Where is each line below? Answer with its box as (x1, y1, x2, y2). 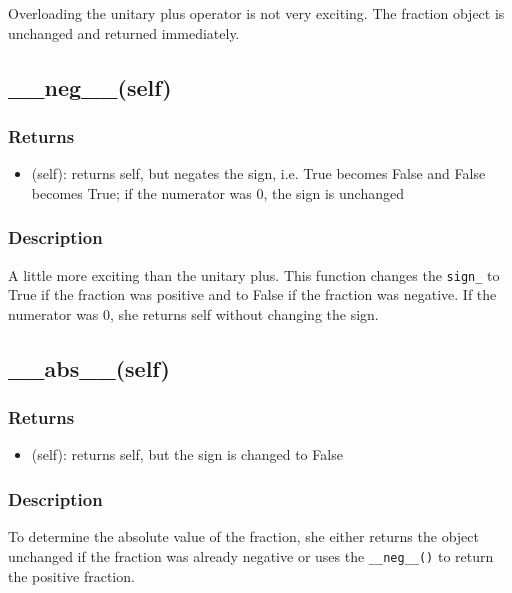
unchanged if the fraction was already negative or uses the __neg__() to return (8, 545, 494, 566)
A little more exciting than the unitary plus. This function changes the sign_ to (8, 264, 500, 285)
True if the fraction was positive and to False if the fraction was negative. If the (8, 284, 497, 305)
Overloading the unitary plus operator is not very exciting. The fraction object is (8, 3, 505, 23)
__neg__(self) (8, 71, 172, 102)
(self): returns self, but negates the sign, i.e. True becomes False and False (31, 163, 486, 184)
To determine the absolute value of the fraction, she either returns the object (8, 526, 479, 547)
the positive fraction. (8, 565, 135, 586)
